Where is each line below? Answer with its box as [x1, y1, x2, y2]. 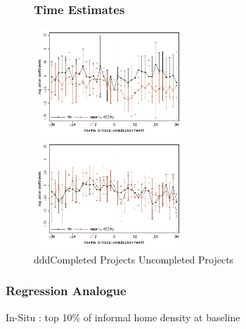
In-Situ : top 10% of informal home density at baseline [6, 309, 240, 324]
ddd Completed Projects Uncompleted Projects [34, 252, 234, 266]
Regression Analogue [6, 282, 127, 299]
